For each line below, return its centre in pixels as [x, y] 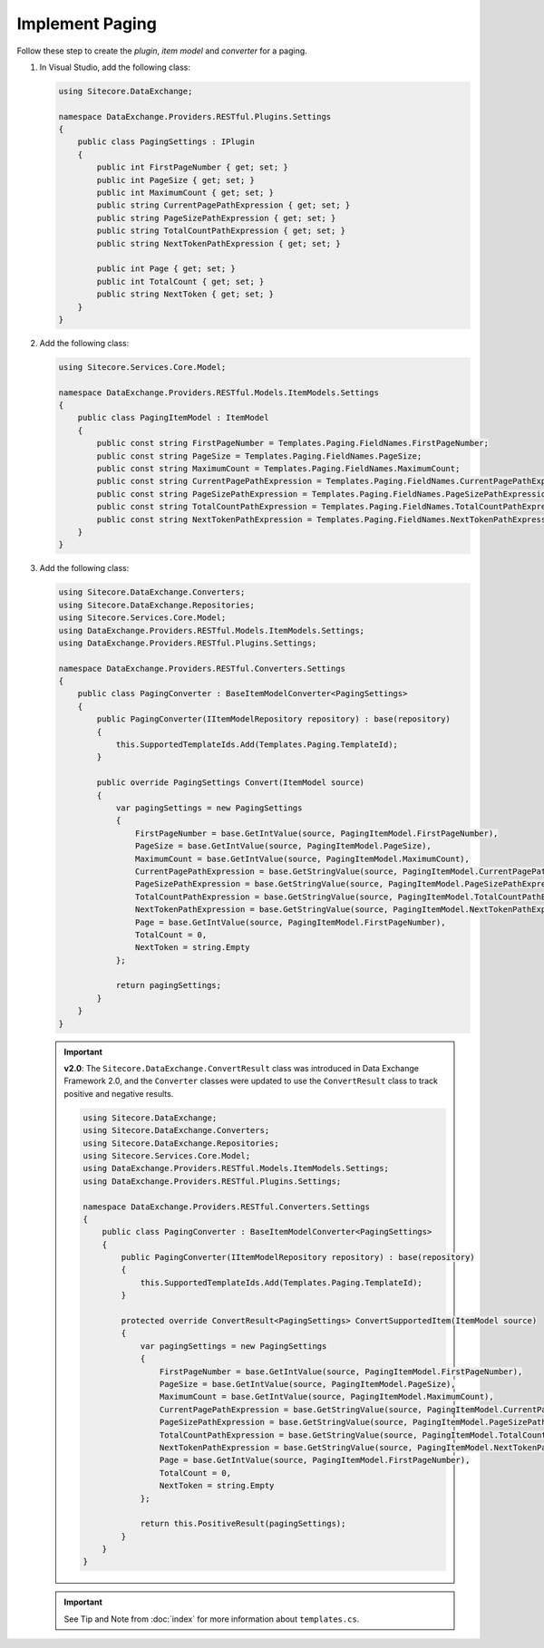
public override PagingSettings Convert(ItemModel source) [231, 783]
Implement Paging [87, 24]
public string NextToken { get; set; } [185, 294]
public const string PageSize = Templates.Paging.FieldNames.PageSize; [259, 456]
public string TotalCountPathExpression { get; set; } [221, 231]
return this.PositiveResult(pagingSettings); [243, 1524]
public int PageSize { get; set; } [176, 180]
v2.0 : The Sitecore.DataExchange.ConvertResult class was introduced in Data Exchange [241, 1069]
